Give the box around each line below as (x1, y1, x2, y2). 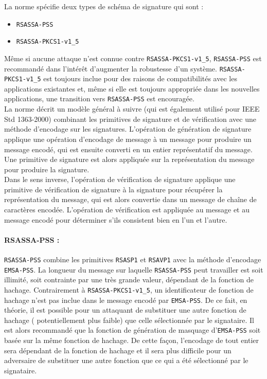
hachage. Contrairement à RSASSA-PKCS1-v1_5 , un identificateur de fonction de (4, 284, 254, 295)
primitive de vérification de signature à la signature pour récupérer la (4, 184, 223, 194)
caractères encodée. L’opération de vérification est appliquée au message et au (4, 204, 250, 215)
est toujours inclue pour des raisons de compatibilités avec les (43, 73, 237, 84)
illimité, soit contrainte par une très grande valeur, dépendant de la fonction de (4, 274, 254, 285)
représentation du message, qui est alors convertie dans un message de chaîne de (4, 194, 257, 205)
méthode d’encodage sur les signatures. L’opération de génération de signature (4, 123, 252, 134)
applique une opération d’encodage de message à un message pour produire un (4, 133, 252, 144)
